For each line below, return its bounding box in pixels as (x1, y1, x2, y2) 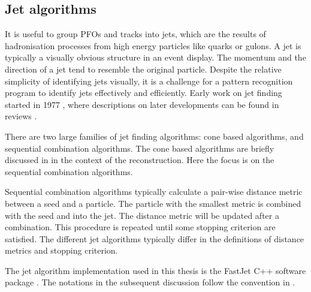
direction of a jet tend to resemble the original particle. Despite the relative (5, 62, 282, 75)
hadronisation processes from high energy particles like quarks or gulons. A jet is (5, 39, 301, 52)
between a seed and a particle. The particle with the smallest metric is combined (5, 197, 301, 209)
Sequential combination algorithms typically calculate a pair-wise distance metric (5, 185, 303, 198)
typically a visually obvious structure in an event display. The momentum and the (5, 51, 306, 64)
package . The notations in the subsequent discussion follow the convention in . (5, 276, 295, 288)
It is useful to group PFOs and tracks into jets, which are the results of (5, 28, 266, 40)
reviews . (5, 110, 37, 122)
